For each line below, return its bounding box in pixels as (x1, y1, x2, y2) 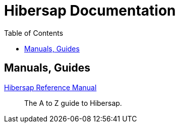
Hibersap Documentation (4, 2, 176, 19)
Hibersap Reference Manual (4, 83, 97, 92)
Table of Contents (4, 28, 64, 37)
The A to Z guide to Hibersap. (24, 98, 122, 107)
